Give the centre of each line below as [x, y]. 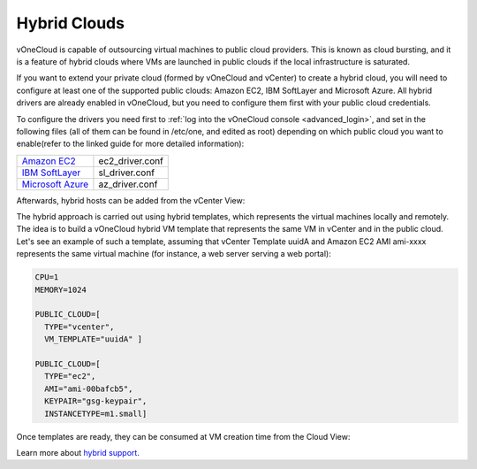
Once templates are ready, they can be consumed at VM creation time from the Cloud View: [183, 436]
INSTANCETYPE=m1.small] [96, 413]
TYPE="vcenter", [79, 327]
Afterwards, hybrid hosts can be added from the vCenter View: [131, 200]
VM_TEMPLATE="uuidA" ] [94, 339]
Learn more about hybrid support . [78, 452]
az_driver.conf [128, 184]
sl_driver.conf [126, 173]
